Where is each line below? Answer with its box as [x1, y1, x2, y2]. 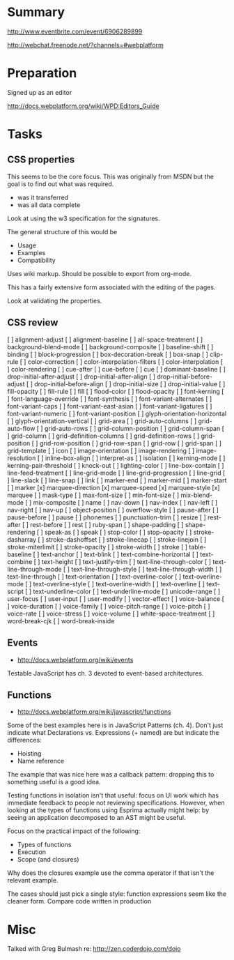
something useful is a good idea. [7, 778, 101, 786]
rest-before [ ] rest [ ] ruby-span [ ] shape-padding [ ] [30, 520, 184, 528]
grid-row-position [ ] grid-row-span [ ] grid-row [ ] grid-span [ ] [39, 439, 221, 447]
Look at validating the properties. [7, 296, 102, 305]
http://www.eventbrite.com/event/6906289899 [7, 27, 143, 36]
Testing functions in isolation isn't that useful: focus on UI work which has [7, 791, 219, 800]
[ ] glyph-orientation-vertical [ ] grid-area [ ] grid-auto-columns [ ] [7, 416, 197, 425]
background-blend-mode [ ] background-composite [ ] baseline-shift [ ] [7, 342, 214, 351]
